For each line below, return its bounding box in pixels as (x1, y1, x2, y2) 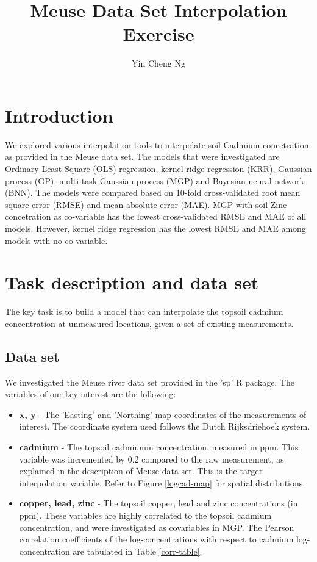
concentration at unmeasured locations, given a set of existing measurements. (5, 317, 294, 330)
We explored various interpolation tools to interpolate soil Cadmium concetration (5, 138, 309, 151)
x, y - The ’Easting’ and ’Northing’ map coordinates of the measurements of (19, 408, 307, 420)
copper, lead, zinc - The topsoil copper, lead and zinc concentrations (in (19, 497, 298, 510)
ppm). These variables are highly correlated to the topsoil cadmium (19, 509, 272, 522)
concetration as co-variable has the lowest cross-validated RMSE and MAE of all (5, 210, 307, 223)
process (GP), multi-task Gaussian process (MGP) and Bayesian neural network (5, 174, 304, 187)
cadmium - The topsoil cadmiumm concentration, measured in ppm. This (19, 441, 299, 453)
